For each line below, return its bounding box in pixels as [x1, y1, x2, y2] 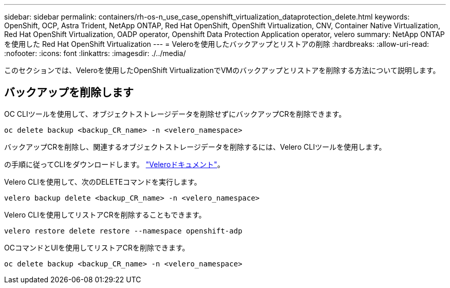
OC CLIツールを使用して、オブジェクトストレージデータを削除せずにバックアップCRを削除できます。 [4, 109, 346, 118]
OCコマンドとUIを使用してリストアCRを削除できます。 [4, 243, 190, 252]
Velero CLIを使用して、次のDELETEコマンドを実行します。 [4, 177, 201, 186]
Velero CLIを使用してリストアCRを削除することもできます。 [4, 210, 206, 219]
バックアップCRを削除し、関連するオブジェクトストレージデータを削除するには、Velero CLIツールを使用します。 [4, 142, 386, 151]
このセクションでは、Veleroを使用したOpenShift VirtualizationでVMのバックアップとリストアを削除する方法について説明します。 [4, 66, 440, 75]
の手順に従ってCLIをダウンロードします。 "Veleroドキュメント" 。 [4, 159, 224, 169]
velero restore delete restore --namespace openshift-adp [4, 226, 242, 235]
